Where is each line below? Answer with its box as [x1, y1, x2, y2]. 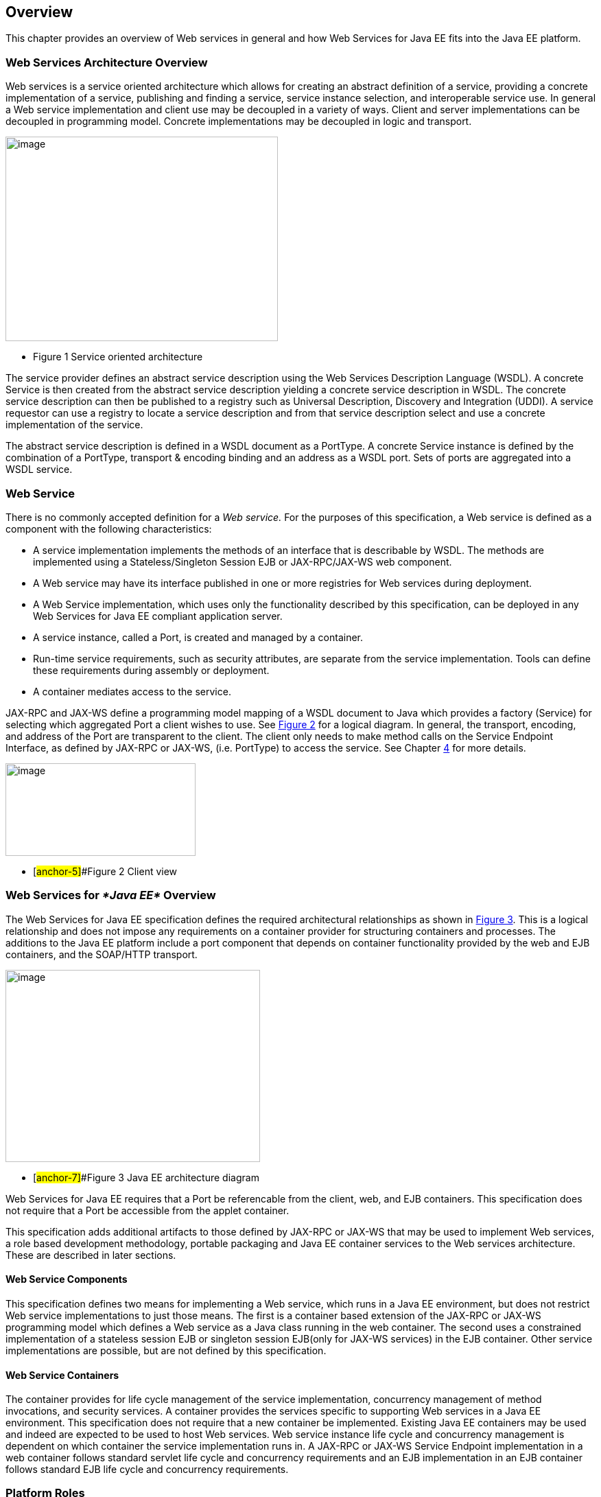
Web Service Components [5, 1273, 128, 1286]
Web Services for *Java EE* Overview [5, 888, 216, 903]
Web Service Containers [5, 1369, 119, 1381]
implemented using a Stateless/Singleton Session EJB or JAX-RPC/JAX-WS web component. [33, 555, 452, 568]
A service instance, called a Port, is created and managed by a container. [33, 631, 364, 643]
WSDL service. [5, 463, 73, 476]
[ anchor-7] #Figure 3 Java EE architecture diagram [33, 1171, 259, 1183]
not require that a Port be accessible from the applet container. [5, 1204, 290, 1216]
